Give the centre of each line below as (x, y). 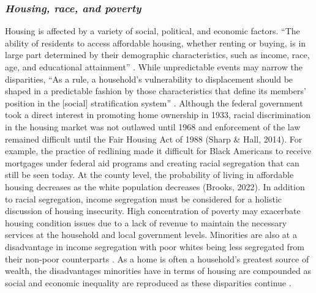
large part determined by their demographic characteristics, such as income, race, (157, 55)
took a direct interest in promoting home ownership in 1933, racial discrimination (158, 115)
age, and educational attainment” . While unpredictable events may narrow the (154, 67)
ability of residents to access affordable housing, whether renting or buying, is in (156, 43)
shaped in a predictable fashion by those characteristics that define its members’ (156, 91)
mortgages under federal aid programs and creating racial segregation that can (152, 162)
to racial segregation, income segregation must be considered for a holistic (144, 198)
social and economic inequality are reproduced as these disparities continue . (148, 282)
